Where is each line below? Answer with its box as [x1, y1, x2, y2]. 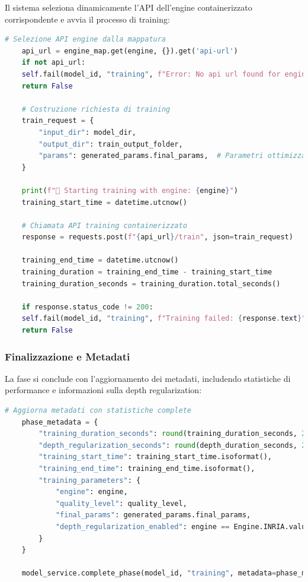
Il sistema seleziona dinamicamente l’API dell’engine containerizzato [5, 1, 252, 13]
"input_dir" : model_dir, [38, 128, 136, 137]
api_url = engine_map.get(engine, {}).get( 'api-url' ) [21, 46, 238, 55]
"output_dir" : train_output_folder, [38, 140, 183, 148]
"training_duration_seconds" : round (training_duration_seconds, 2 [38, 429, 306, 438]
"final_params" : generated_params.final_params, [55, 511, 251, 520]
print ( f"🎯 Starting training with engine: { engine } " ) [21, 186, 238, 195]
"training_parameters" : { [38, 476, 141, 485]
